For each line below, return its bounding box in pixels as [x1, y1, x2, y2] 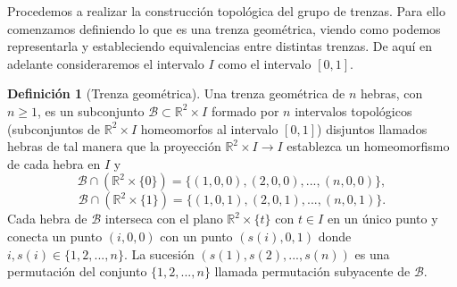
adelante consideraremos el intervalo [7, 54, 204, 72]
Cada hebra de [7, 209, 87, 228]
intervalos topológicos [295, 101, 412, 120]
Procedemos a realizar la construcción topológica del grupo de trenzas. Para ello [7, 2, 445, 20]
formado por [211, 101, 279, 120]
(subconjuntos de [7, 119, 101, 138]
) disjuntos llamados [317, 119, 428, 138]
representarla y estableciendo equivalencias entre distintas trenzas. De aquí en [7, 37, 433, 55]
